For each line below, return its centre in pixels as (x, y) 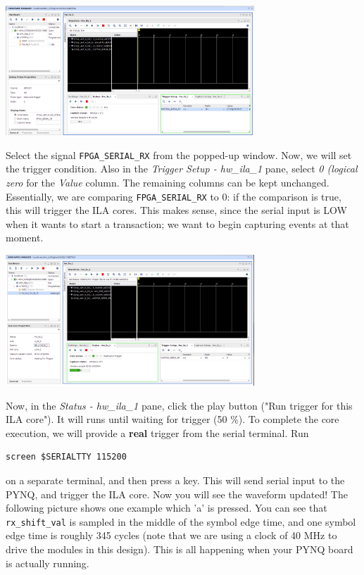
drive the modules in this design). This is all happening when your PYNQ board (180, 549)
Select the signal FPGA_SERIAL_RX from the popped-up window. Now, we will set (179, 154)
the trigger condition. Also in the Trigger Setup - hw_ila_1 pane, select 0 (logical (182, 169)
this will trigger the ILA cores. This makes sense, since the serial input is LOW (176, 210)
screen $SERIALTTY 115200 (66, 457)
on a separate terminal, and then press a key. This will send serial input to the (175, 480)
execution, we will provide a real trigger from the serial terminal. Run (157, 432)
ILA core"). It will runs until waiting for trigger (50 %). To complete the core (172, 419)
